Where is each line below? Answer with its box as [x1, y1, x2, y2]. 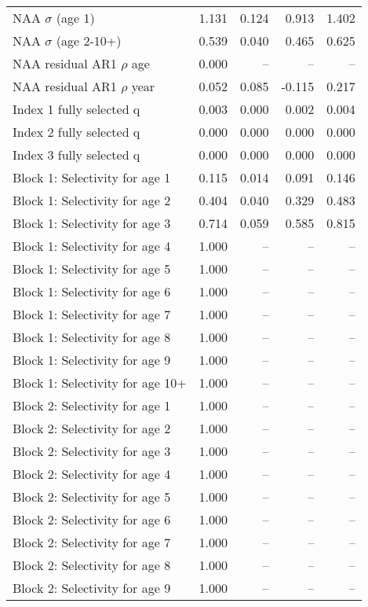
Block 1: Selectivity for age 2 [13, 191, 171, 209]
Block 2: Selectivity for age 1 [13, 396, 171, 414]
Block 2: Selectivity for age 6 [13, 510, 171, 528]
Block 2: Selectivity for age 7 [13, 533, 171, 551]
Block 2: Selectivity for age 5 [13, 487, 171, 506]
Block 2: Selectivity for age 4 [13, 465, 171, 483]
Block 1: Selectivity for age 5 [13, 259, 171, 278]
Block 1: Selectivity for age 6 [13, 282, 171, 300]
